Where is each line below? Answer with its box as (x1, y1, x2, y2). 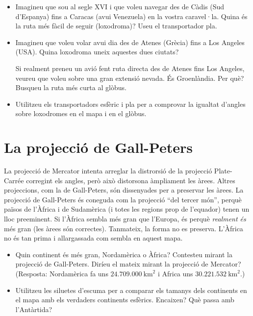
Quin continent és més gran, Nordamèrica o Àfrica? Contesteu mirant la (15, 249, 232, 259)
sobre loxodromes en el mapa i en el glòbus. (15, 108, 147, 119)
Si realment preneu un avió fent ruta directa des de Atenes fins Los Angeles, (15, 63, 245, 73)
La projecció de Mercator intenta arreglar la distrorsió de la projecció (4, 166, 212, 176)
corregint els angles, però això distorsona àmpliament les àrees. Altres (26, 175, 235, 185)
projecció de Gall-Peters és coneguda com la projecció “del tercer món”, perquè (4, 194, 242, 204)
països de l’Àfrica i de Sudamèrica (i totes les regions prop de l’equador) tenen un (4, 204, 250, 214)
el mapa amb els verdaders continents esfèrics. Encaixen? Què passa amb (15, 294, 234, 305)
